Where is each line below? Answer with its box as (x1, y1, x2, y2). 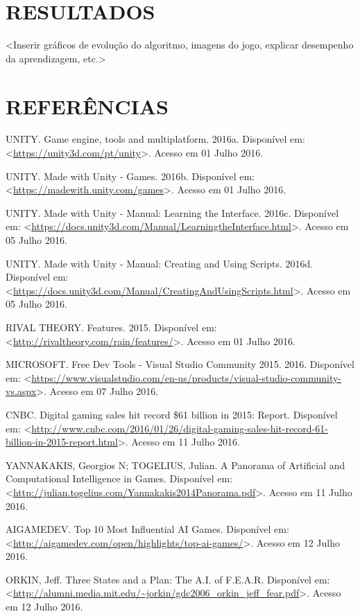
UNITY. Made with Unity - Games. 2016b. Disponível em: (6, 168, 255, 183)
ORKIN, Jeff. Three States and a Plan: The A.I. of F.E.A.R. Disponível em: (6, 572, 330, 586)
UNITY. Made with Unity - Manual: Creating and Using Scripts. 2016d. (6, 256, 314, 270)
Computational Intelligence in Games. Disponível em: (6, 471, 233, 486)
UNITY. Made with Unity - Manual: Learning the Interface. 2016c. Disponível (6, 205, 339, 220)
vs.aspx (6, 384, 37, 398)
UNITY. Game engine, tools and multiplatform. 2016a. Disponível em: (6, 132, 305, 146)
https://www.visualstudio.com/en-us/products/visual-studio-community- (31, 370, 341, 385)
